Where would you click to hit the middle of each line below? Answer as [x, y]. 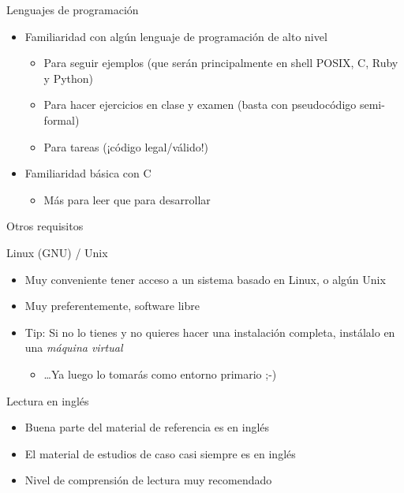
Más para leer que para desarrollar [127, 199]
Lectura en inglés [48, 400]
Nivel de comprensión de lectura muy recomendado [148, 480]
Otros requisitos [45, 226]
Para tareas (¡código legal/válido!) [126, 146]
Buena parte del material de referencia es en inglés [147, 427]
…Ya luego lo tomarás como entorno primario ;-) [160, 373]
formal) [62, 120]
